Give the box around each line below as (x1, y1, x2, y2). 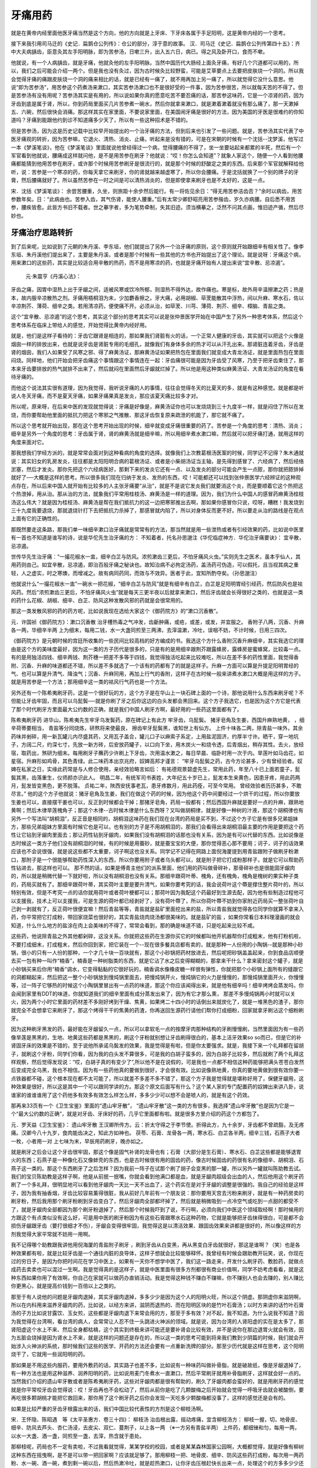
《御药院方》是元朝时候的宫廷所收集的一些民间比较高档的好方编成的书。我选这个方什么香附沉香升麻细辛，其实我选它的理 (11, 637, 304, 644)
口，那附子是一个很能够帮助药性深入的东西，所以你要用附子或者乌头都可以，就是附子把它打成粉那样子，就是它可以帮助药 (11, 856, 304, 863)
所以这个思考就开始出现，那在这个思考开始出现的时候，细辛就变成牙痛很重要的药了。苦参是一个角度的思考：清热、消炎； (11, 422, 304, 429)
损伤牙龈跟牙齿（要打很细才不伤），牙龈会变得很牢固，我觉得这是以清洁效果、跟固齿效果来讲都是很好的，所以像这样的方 (11, 1222, 302, 1230)
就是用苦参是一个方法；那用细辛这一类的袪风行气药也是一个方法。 (11, 678, 170, 685)
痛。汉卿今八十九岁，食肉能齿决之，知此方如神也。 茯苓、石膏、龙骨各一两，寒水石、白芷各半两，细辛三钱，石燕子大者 (11, 1129, 301, 1136)
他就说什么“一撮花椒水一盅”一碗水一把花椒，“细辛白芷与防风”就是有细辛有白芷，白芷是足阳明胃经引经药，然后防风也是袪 (11, 580, 303, 587)
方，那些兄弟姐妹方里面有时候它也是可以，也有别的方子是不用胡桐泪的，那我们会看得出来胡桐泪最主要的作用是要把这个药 (11, 823, 304, 830)
